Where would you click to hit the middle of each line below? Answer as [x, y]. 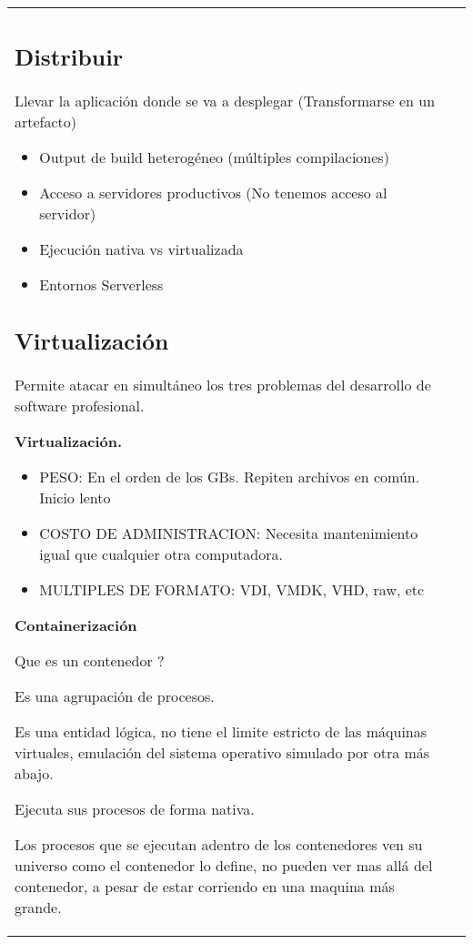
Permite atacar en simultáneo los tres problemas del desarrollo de [223, 385]
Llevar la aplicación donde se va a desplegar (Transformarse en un [225, 100]
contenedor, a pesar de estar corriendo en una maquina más [205, 886]
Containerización [76, 625]
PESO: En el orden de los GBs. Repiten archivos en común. [230, 477]
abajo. [34, 773]
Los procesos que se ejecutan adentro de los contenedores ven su [219, 844]
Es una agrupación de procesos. [115, 696]
